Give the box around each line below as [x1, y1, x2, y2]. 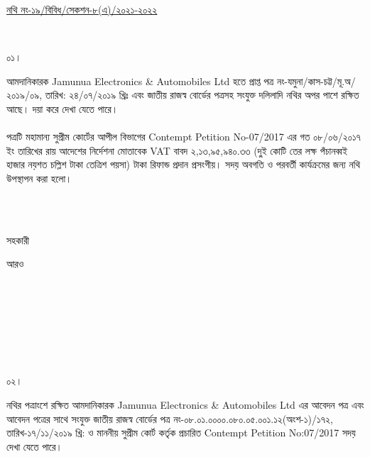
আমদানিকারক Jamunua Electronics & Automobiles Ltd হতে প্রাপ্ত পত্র [6, 73, 274, 88]
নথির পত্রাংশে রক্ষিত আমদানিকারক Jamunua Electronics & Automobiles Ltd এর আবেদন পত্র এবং [6, 397, 364, 412]
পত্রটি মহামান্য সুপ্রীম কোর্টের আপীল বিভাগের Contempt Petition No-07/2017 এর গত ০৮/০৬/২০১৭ [6, 129, 361, 144]
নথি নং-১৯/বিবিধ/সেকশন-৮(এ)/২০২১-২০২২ [6, 2, 158, 16]
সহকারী [6, 232, 30, 247]
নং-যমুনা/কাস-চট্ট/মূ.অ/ [276, 73, 356, 88]
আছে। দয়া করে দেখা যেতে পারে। [6, 101, 119, 116]
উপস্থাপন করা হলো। [6, 170, 72, 185]
